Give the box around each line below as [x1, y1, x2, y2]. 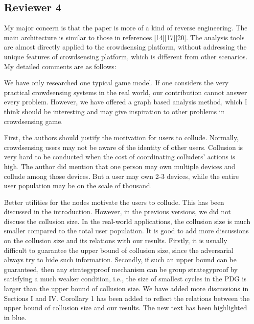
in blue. [4, 312, 26, 322]
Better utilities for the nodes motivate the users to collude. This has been [4, 197, 224, 207]
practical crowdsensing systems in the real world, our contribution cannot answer [4, 87, 247, 97]
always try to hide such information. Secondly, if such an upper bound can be [4, 254, 237, 265]
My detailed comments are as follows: [4, 61, 116, 71]
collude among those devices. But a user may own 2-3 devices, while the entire [4, 171, 239, 181]
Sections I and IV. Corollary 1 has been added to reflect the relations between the [4, 293, 250, 303]
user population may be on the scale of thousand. [4, 180, 152, 191]
